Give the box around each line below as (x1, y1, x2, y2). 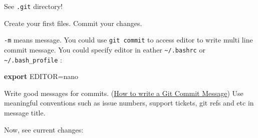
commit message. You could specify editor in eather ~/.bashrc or (4, 44, 205, 54)
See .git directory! (4, 1, 63, 11)
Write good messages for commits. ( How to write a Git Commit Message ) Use (4, 87, 243, 98)
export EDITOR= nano (4, 71, 78, 81)
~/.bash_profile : (4, 54, 62, 64)
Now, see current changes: (4, 124, 84, 134)
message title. (4, 107, 46, 117)
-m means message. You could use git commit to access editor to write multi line (4, 34, 253, 45)
